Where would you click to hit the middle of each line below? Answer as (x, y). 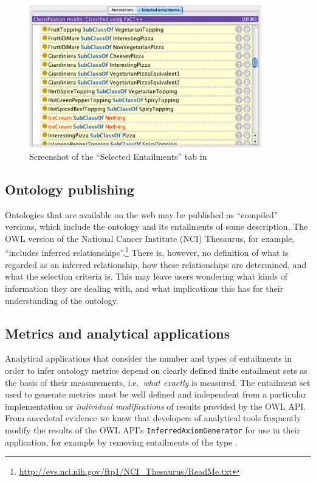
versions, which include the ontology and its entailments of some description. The (156, 226)
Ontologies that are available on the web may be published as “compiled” (142, 214)
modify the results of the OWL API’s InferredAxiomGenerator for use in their (153, 429)
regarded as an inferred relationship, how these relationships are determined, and (156, 264)
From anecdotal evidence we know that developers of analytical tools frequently (153, 418)
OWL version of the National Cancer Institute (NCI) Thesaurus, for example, (150, 238)
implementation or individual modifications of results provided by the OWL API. (156, 406)
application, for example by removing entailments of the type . (121, 442)
